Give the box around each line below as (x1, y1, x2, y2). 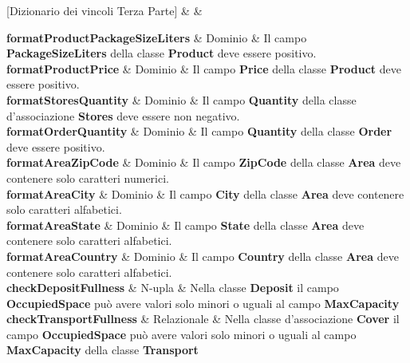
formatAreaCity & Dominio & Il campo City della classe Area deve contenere (6, 185, 404, 202)
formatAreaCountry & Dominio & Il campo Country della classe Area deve (6, 247, 399, 264)
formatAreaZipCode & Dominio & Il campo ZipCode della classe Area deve (6, 154, 401, 171)
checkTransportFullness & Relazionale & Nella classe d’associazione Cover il (6, 310, 400, 327)
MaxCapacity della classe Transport (6, 341, 199, 358)
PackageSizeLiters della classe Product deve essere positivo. (6, 45, 317, 61)
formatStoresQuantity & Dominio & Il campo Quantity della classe (6, 91, 357, 108)
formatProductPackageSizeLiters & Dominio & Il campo (6, 29, 307, 45)
